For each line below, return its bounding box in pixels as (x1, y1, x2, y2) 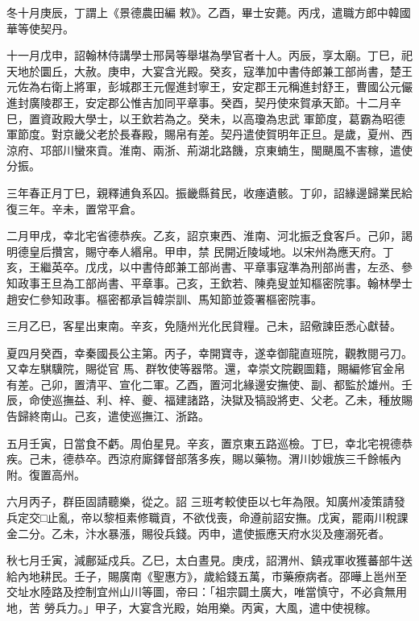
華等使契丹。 (6, 19, 74, 36)
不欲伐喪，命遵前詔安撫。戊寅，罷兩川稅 (182, 509, 397, 526)
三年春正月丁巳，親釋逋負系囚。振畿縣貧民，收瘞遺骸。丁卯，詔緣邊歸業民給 (6, 184, 413, 201)
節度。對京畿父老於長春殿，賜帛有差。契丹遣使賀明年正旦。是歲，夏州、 (17, 126, 401, 143)
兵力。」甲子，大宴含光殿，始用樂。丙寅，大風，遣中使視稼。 (55, 599, 377, 615)
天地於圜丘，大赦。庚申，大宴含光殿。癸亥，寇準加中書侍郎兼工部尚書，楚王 (6, 62, 413, 79)
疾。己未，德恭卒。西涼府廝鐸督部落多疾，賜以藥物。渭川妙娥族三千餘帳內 (6, 450, 401, 467)
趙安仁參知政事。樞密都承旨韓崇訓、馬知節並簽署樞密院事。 (6, 290, 322, 307)
